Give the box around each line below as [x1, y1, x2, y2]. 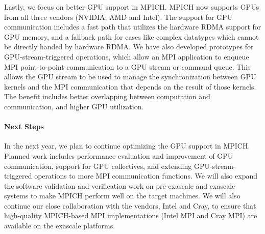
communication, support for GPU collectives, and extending [4, 160, 192, 171]
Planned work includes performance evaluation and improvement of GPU [4, 150, 233, 161]
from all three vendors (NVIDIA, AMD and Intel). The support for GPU [4, 11, 233, 22]
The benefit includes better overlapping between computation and [4, 91, 210, 102]
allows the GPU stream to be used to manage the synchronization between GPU [4, 71, 256, 82]
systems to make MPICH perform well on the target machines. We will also [4, 190, 240, 201]
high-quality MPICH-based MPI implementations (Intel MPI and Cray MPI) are [4, 210, 257, 221]
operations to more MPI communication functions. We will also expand [34, 170, 258, 181]
